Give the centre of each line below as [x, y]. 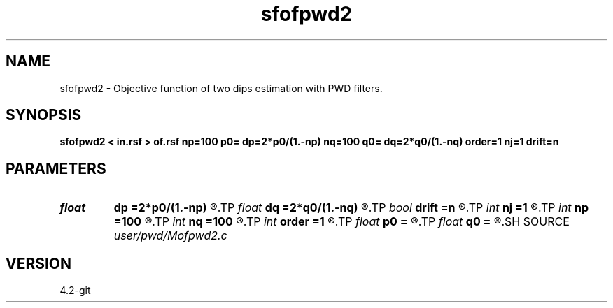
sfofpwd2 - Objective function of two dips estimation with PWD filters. [221, 88]
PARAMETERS [56, 168]
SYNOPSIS [44, 115]
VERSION [39, 263]
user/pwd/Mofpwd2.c [170, 236]
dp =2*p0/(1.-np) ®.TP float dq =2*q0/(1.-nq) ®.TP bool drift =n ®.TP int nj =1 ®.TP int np [351, 208]
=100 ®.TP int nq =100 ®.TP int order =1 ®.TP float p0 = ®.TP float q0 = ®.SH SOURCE [341, 222]
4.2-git [75, 291]
